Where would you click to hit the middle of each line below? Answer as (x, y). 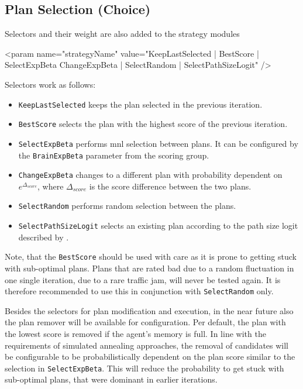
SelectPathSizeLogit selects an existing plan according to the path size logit (158, 226)
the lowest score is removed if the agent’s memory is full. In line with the (135, 334)
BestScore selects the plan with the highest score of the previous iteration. (153, 124)
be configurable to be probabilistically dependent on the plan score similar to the (150, 357)
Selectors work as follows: (50, 84)
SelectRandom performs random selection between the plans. (127, 206)
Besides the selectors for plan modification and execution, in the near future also (149, 310)
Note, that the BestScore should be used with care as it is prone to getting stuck (151, 257)
